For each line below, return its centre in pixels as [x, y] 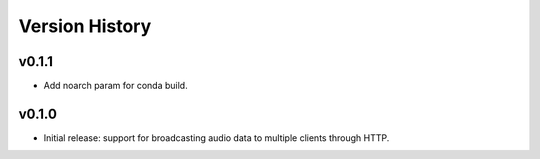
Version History [85, 26]
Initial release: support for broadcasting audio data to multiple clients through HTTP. [216, 137]
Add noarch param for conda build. [116, 86]
